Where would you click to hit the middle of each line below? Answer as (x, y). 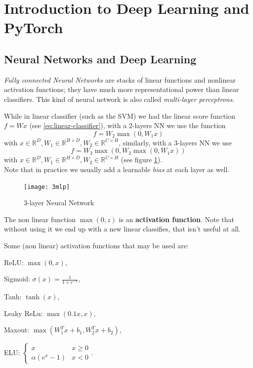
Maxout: (17, 330)
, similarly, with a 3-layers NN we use (175, 142)
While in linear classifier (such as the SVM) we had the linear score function (120, 115)
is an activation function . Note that (176, 219)
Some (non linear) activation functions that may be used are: (96, 245)
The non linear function (40, 219)
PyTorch (34, 27)
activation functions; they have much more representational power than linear (122, 89)
